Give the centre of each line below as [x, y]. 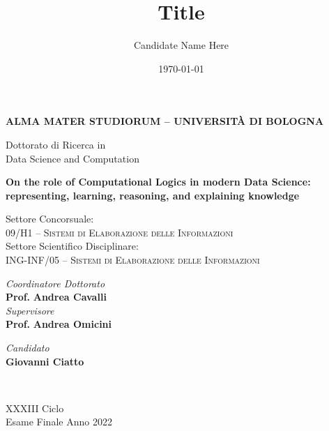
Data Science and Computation [72, 158]
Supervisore [30, 310]
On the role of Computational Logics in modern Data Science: [158, 182]
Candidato [28, 348]
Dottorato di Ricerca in [56, 144]
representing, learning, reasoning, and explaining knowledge [153, 195]
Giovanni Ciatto [45, 361]
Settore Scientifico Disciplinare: [72, 246]
